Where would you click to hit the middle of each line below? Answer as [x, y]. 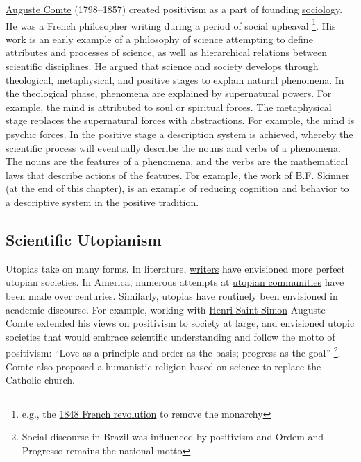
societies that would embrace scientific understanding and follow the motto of [170, 336]
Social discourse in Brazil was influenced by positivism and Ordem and [173, 437]
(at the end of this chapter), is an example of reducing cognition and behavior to [177, 188]
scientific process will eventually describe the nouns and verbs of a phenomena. [173, 147]
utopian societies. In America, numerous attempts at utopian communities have [175, 282]
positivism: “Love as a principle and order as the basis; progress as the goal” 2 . [173, 351]
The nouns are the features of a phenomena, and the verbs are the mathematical [177, 161]
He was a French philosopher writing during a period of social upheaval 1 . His [171, 24]
